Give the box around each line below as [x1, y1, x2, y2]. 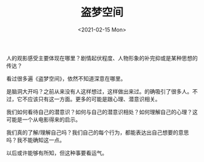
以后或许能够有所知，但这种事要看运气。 [6, 149, 107, 157]
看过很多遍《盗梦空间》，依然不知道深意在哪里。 [6, 75, 126, 82]
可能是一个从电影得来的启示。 [6, 116, 81, 123]
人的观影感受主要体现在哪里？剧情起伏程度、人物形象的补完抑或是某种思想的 [6, 54, 198, 61]
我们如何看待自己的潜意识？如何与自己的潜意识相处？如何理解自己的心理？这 [6, 108, 198, 115]
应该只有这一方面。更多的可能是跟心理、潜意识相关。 [27, 95, 161, 103]
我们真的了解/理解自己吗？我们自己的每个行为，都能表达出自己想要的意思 [6, 129, 189, 136]
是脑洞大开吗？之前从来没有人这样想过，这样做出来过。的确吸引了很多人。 [6, 87, 192, 95]
